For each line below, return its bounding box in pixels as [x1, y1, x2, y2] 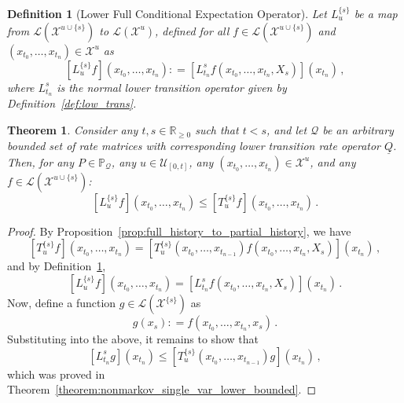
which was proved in [7, 365, 105, 382]
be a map [354, 5, 398, 21]
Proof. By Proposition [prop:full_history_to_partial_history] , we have [7, 222, 351, 239]
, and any [310, 153, 356, 170]
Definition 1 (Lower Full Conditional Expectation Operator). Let [7, 5, 327, 21]
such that [195, 122, 239, 138]
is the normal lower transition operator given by [57, 79, 287, 95]
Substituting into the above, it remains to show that [7, 331, 259, 347]
